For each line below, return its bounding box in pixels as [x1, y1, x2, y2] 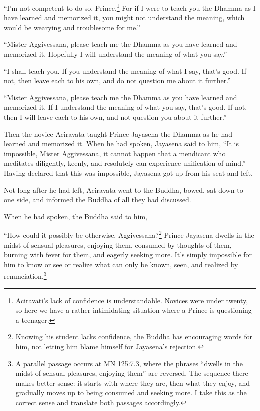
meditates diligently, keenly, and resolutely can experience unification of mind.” [4, 158, 246, 168]
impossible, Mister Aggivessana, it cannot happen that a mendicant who [4, 148, 226, 158]
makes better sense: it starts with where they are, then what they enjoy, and [15, 377, 250, 388]
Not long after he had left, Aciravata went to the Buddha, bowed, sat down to [4, 184, 243, 195]
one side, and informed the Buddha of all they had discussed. [4, 194, 191, 205]
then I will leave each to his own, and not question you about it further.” [4, 112, 227, 122]
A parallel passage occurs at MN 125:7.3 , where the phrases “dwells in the [15, 358, 243, 368]
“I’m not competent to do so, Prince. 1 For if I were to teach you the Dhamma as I [4, 1, 256, 13]
